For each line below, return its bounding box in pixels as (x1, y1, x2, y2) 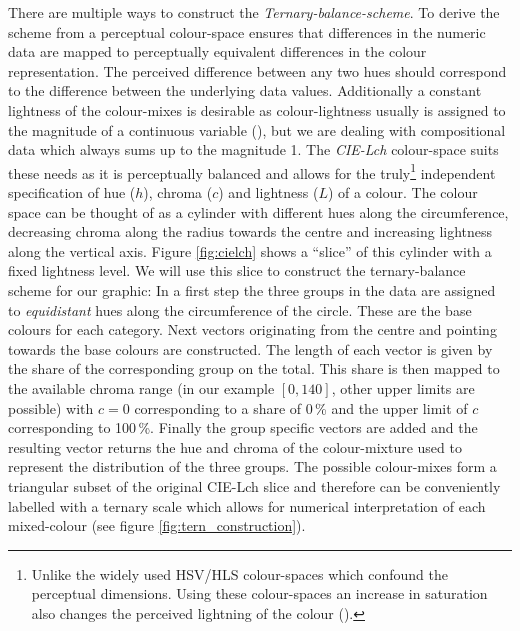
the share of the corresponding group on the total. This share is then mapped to (8, 358, 500, 379)
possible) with (8, 397, 94, 418)
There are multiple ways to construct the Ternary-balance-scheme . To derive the (8, 2, 500, 22)
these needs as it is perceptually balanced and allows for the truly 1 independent (8, 159, 496, 183)
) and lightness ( (218, 182, 319, 202)
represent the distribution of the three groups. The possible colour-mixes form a (8, 456, 497, 477)
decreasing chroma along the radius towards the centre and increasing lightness (8, 221, 493, 242)
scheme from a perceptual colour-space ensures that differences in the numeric (8, 21, 486, 42)
